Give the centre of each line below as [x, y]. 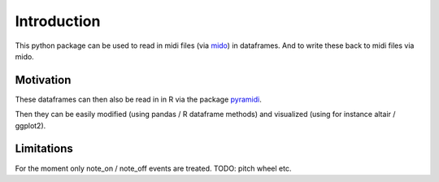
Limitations [44, 149]
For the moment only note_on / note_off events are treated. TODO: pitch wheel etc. [153, 168]
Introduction [58, 21]
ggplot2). [30, 125]
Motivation [43, 80]
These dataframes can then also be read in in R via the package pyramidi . [138, 99]
